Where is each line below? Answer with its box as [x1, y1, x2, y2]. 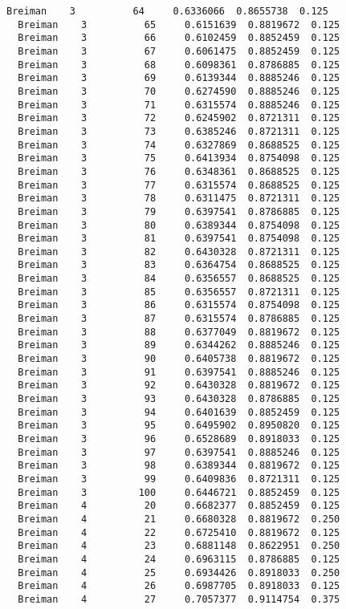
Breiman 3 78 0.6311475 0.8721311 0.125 [18, 193, 340, 205]
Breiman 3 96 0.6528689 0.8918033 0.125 [18, 433, 340, 445]
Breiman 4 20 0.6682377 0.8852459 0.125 [18, 500, 340, 512]
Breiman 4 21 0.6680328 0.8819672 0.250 [18, 513, 340, 525]
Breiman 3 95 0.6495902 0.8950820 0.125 [18, 420, 340, 432]
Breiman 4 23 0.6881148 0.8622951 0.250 [18, 540, 340, 552]
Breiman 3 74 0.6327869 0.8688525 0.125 [18, 139, 340, 151]
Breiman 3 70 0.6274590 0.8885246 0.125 [18, 85, 340, 97]
